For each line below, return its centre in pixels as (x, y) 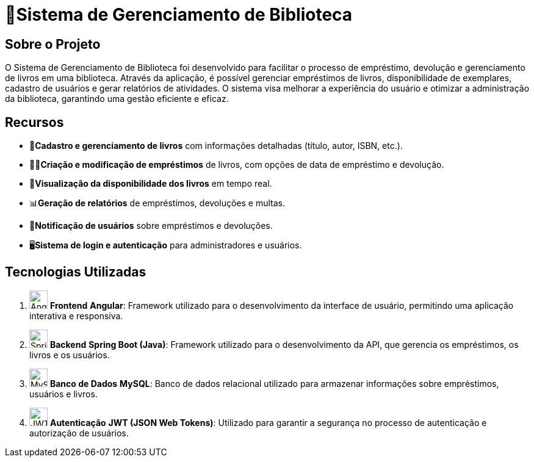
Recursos (34, 122)
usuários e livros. (63, 394)
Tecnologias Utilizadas (76, 272)
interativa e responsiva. (76, 316)
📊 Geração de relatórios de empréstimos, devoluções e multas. (157, 203)
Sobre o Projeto (53, 44)
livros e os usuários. (70, 355)
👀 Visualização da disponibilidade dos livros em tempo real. (151, 184)
